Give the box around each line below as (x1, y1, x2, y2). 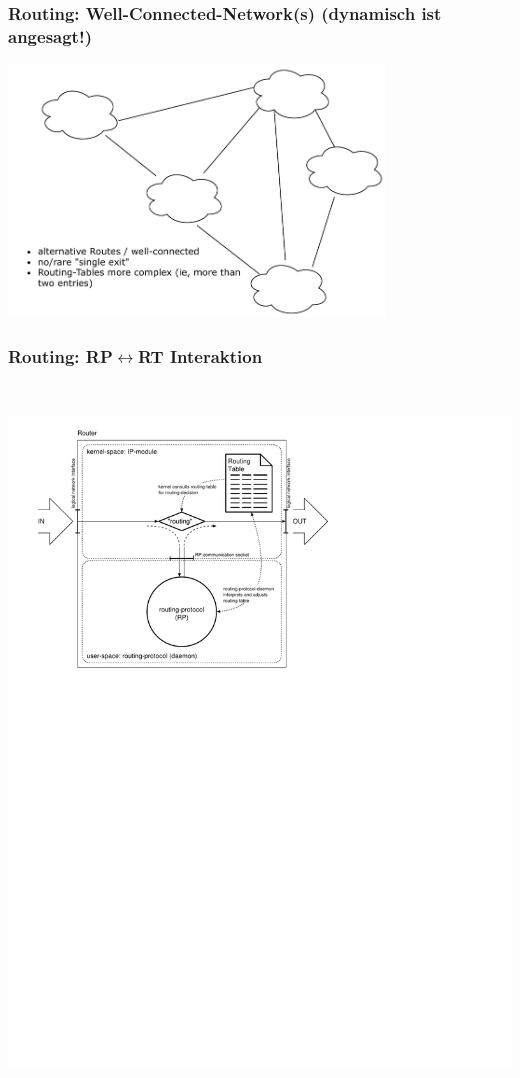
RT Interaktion (138, 344, 263, 369)
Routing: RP (8, 344, 113, 369)
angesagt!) (8, 23, 92, 48)
